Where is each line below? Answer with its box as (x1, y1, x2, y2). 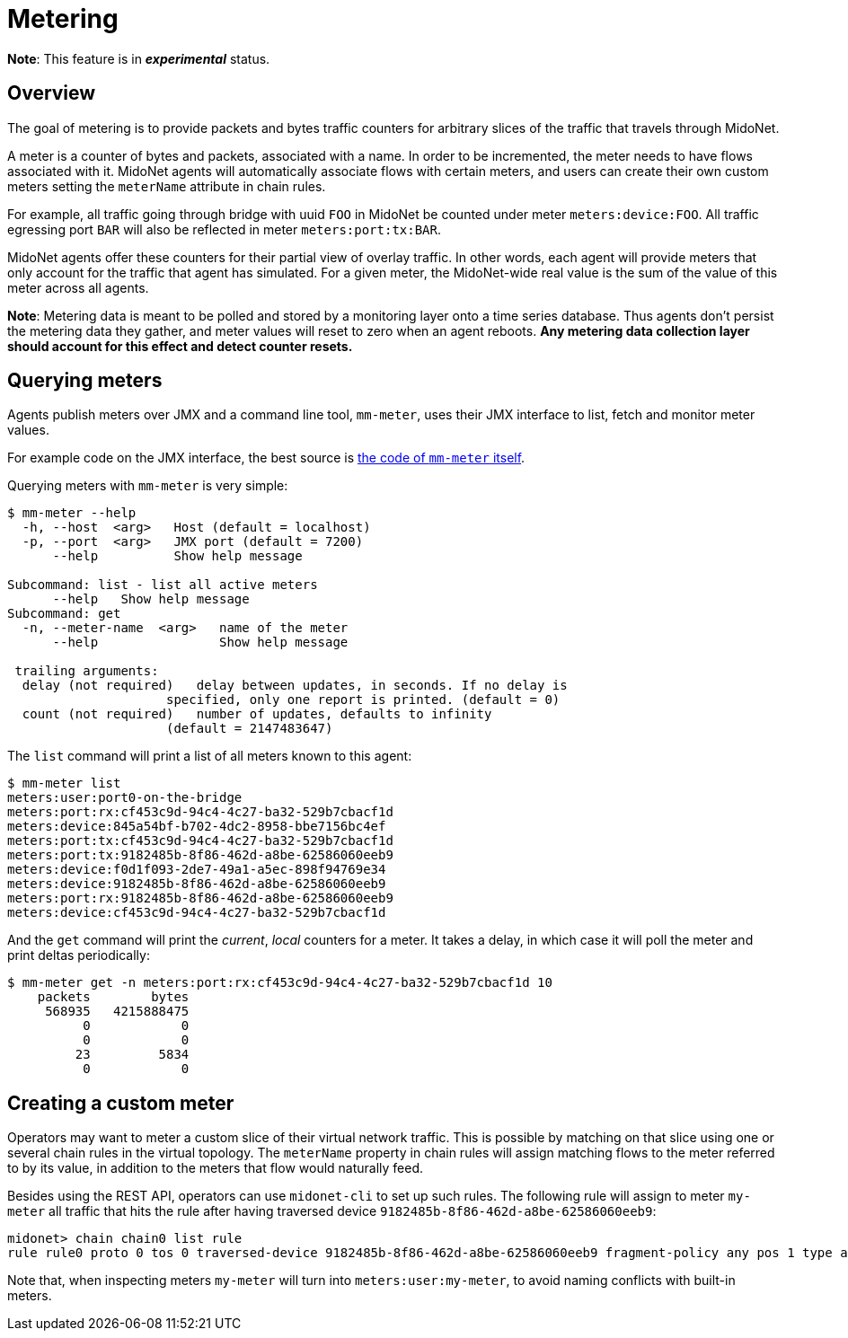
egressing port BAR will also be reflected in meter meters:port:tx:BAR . (7, 221, 441, 237)
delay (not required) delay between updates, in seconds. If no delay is (22, 678, 568, 693)
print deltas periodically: (7, 947, 150, 964)
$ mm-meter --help (7, 506, 137, 521)
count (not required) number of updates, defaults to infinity (22, 707, 492, 722)
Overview (7, 82, 96, 105)
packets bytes (37, 990, 190, 1005)
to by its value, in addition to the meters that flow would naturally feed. (7, 1160, 424, 1176)
